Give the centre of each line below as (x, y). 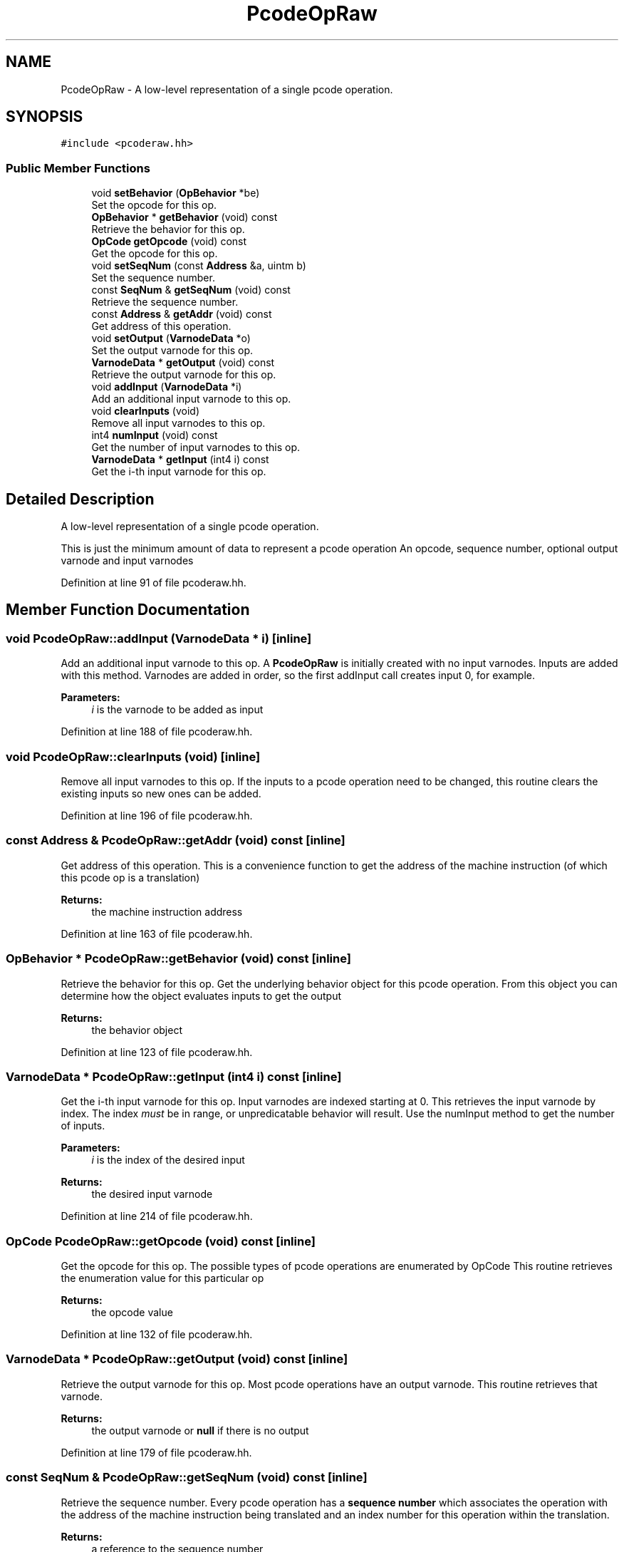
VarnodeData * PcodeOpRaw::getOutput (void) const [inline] (177, 1359)
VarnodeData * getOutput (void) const (183, 363)
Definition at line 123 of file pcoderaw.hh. (157, 1052)
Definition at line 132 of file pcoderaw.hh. (157, 1334)
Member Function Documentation (128, 610)
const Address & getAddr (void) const (182, 314)
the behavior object (137, 1030)
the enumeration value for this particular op (162, 1278)
